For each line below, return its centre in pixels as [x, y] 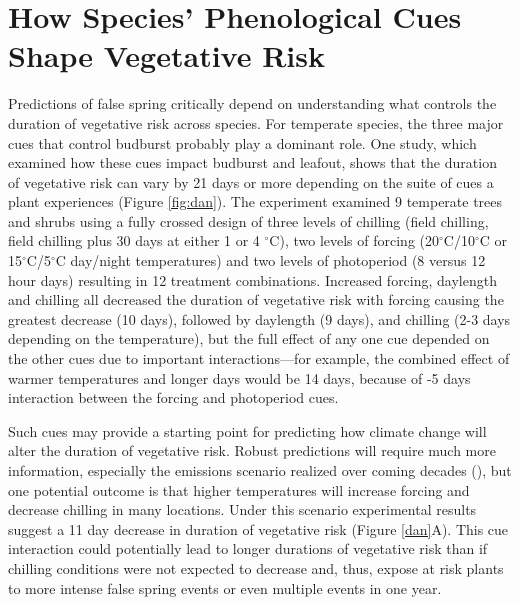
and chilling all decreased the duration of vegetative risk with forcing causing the [256, 299]
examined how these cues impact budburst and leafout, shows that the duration [252, 162]
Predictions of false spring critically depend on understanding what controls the [252, 103]
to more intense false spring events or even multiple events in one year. [225, 587]
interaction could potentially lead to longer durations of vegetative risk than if [248, 548]
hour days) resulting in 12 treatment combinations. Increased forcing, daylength [252, 279]
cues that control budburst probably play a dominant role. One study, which [242, 142]
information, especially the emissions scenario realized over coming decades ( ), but [260, 470]
